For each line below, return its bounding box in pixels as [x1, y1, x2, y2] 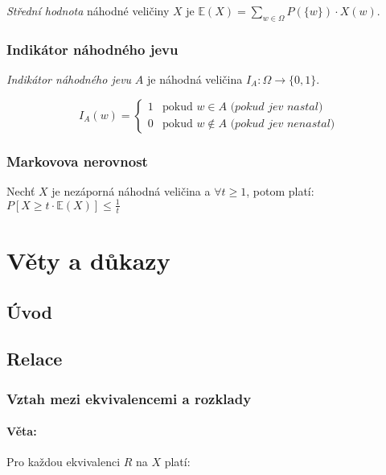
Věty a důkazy [6, 243, 170, 276]
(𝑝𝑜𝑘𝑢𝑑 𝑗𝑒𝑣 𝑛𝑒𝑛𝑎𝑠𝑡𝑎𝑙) [230, 118, 335, 130]
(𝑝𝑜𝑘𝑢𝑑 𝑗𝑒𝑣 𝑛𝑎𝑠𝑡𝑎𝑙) [230, 101, 323, 114]
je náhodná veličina [146, 71, 243, 88]
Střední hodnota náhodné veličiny [6, 2, 170, 19]
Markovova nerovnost [6, 151, 148, 171]
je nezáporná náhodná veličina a [51, 182, 211, 199]
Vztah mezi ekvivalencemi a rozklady [6, 388, 252, 408]
